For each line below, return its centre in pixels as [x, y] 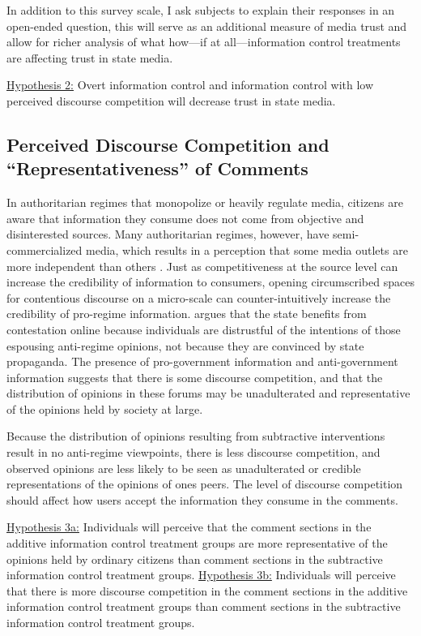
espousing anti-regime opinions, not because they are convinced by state [185, 345]
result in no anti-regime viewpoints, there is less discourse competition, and [193, 452]
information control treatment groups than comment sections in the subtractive [204, 606]
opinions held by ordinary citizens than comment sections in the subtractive [195, 559]
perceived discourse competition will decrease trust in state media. [171, 100]
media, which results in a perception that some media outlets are [247, 249]
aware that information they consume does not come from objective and [185, 218]
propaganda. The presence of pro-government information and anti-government [202, 361]
